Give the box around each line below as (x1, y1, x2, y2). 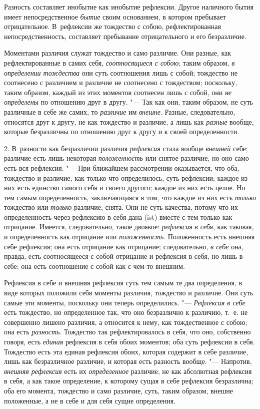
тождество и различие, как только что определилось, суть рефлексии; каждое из (4, 172, 248, 183)
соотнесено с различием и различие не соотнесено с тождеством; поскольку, (4, 77, 237, 88)
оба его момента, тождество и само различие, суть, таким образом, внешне (4, 385, 233, 395)
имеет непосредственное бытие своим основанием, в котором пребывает (4, 11, 226, 22)
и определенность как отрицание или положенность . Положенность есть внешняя (4, 231, 255, 242)
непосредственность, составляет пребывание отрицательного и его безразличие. (4, 31, 246, 41)
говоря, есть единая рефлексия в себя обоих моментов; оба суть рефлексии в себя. (4, 336, 255, 346)
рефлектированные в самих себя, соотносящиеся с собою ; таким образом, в (4, 57, 235, 68)
